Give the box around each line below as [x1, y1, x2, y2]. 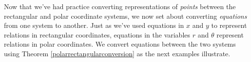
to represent [211, 20, 247, 30]
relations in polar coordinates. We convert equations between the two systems [4, 39, 236, 49]
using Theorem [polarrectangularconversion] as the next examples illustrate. [4, 48, 231, 58]
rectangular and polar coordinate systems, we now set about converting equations [4, 11, 247, 21]
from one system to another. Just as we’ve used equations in [4, 20, 184, 30]
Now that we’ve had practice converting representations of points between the [4, 1, 236, 11]
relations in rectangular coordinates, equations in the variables [4, 29, 191, 39]
